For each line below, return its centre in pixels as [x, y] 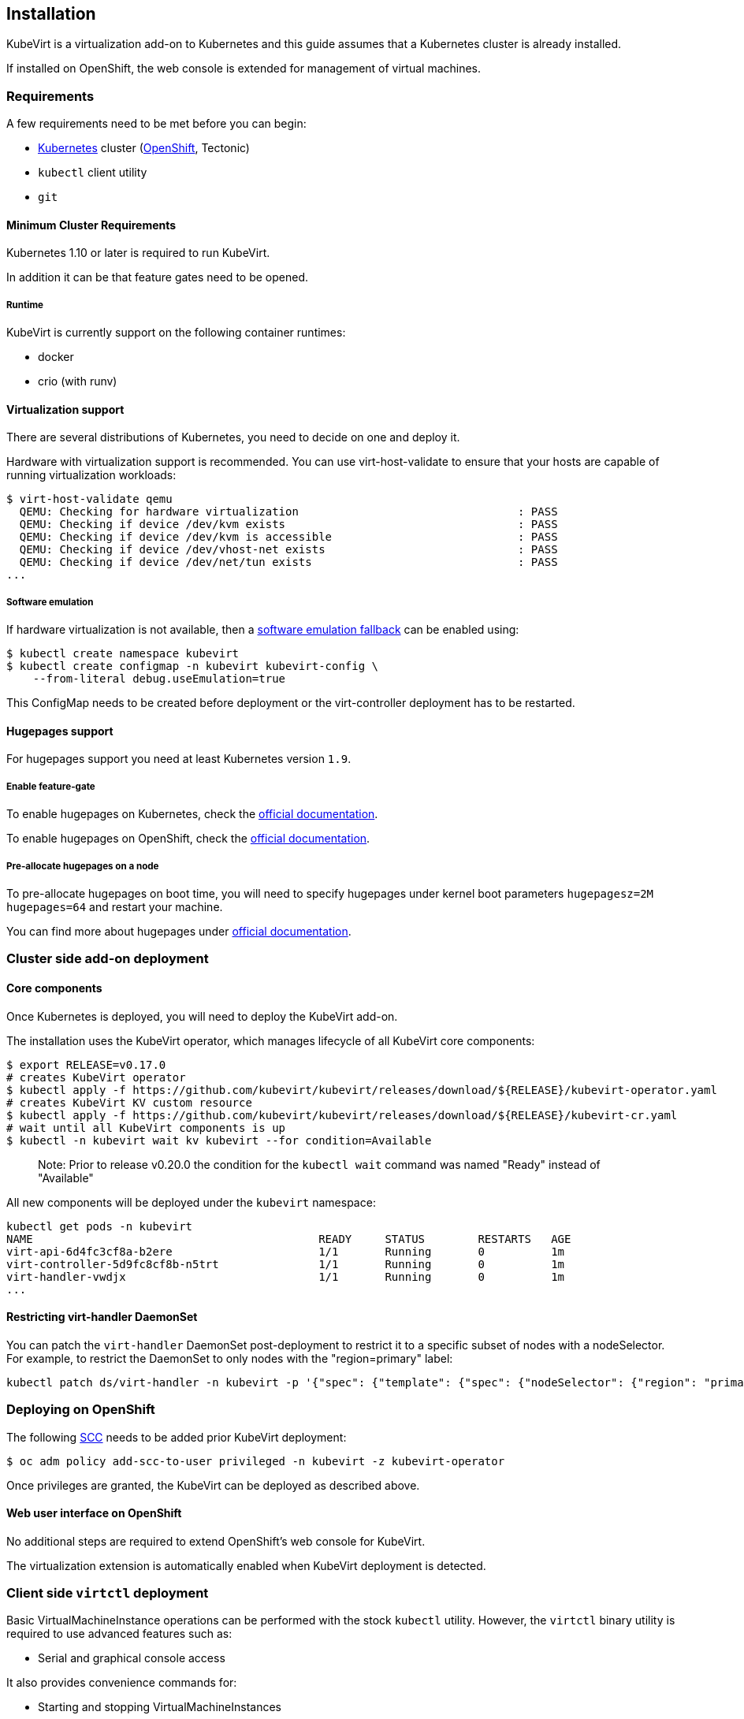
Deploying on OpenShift [81, 1410]
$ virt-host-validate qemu [89, 499]
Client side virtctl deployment [108, 1593]
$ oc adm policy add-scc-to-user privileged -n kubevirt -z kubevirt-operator [256, 1461]
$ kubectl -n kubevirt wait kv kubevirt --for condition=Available [219, 1140]
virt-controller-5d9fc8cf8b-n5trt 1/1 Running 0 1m [286, 1264]
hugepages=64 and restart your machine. [115, 906]
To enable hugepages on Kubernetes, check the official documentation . [192, 814]
